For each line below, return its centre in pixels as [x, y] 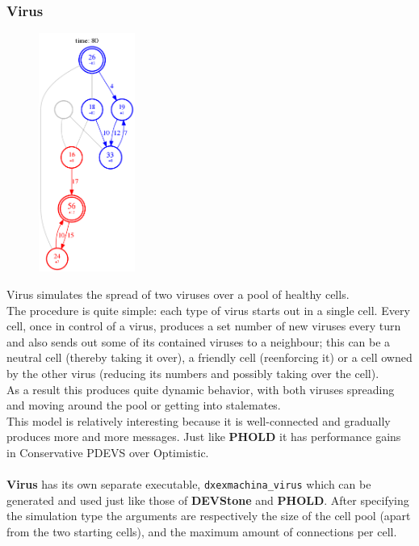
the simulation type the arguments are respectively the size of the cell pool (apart [209, 516]
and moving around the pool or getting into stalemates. [144, 405]
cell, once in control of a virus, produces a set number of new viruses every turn [204, 326]
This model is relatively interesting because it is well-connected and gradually [199, 420]
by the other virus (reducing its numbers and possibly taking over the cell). [193, 373]
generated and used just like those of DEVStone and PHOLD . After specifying [208, 500]
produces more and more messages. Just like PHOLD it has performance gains [204, 437]
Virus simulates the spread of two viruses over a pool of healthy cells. [178, 294]
